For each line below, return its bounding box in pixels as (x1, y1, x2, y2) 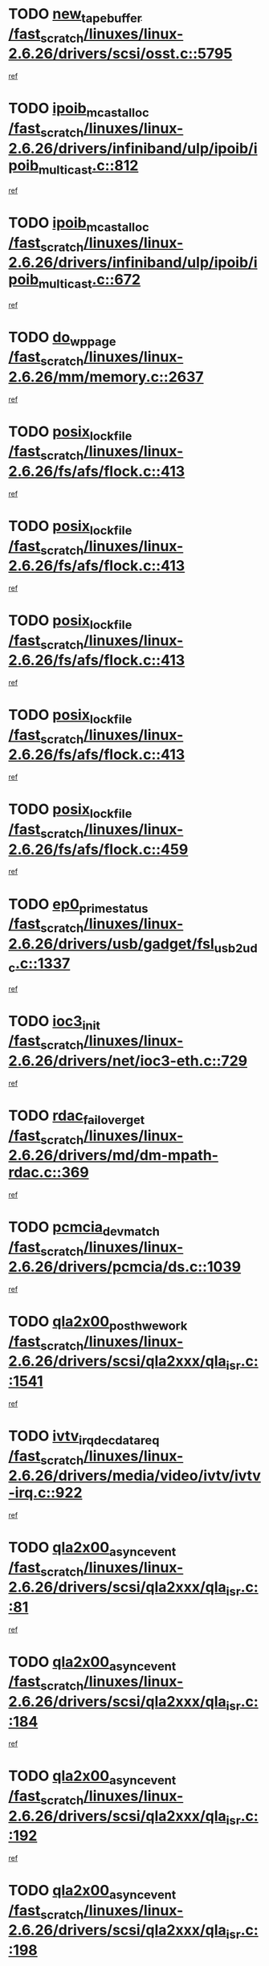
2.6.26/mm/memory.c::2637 (8, 367, 204, 386)
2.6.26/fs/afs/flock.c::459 (8, 840, 189, 858)
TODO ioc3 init (8, 1012, 100, 1033)
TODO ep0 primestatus (8, 895, 149, 916)
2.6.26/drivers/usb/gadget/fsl (8, 934, 214, 953)
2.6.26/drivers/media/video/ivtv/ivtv (8, 1467, 261, 1485)
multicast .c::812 (39, 156, 139, 178)
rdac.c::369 (8, 1163, 90, 1182)
